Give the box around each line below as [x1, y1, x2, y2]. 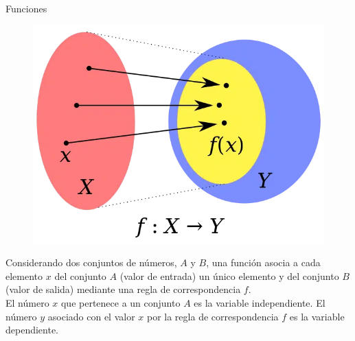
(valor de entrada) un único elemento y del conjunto [119, 268, 339, 283]
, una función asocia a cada [206, 255, 321, 270]
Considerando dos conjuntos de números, [5, 255, 177, 270]
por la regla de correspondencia [146, 309, 279, 323]
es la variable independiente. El [194, 295, 325, 309]
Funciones [5, 1, 47, 15]
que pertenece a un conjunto [60, 295, 181, 309]
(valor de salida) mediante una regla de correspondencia [5, 282, 241, 296]
